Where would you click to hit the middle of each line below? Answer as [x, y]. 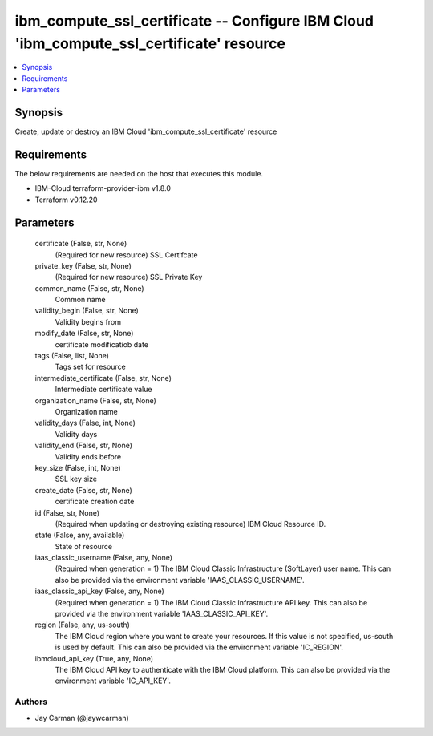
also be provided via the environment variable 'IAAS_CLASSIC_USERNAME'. [180, 580]
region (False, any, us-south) [82, 625]
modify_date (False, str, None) [84, 334]
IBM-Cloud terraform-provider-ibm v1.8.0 [103, 188]
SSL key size [76, 479]
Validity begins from [88, 321]
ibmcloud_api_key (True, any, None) [94, 658]
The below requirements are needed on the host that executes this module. [139, 173]
